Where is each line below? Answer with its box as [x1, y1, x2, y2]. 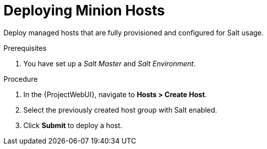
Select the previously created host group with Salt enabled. [23, 105, 217, 114]
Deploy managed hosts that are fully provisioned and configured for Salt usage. [3, 28, 264, 37]
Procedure [3, 74, 38, 83]
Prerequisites [3, 43, 47, 52]
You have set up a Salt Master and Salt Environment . [23, 59, 196, 68]
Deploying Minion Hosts [3, 2, 165, 19]
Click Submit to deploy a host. [23, 121, 122, 130]
